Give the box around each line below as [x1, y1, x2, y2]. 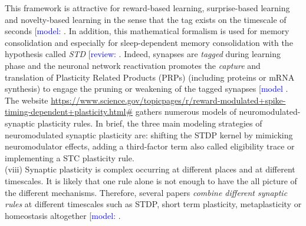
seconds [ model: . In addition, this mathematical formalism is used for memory [5, 25, 289, 37]
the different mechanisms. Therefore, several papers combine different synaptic [5, 186, 288, 198]
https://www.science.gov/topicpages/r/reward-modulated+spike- [51, 94, 286, 106]
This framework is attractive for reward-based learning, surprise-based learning [5, 2, 290, 14]
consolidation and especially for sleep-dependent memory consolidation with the [5, 36, 293, 48]
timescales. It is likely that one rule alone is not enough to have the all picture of [5, 174, 297, 187]
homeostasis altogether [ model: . [5, 209, 121, 221]
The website [5, 94, 48, 106]
